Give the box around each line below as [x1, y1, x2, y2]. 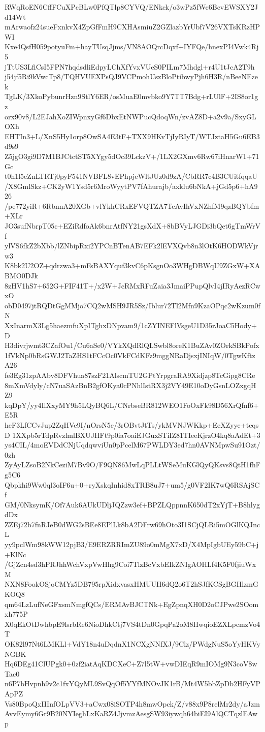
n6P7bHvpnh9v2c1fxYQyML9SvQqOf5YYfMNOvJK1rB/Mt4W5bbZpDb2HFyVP [5, 678, 260, 689]
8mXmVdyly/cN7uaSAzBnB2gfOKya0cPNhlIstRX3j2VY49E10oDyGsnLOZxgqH [5, 379, 256, 390]
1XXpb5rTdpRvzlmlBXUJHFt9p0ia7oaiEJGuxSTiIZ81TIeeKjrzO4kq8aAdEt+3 [12, 429, 260, 440]
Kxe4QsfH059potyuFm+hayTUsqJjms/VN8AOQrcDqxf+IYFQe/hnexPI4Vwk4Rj [5, 41, 259, 52]
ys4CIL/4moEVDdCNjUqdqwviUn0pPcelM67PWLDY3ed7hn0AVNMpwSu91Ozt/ [5, 439, 260, 450]
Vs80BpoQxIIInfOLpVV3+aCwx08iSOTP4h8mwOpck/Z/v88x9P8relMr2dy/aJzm [5, 698, 260, 709]
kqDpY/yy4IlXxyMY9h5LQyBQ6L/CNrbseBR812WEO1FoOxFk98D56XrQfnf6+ [5, 399, 259, 410]
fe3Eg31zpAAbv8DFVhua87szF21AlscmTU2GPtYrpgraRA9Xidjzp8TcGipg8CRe [5, 369, 255, 380]
